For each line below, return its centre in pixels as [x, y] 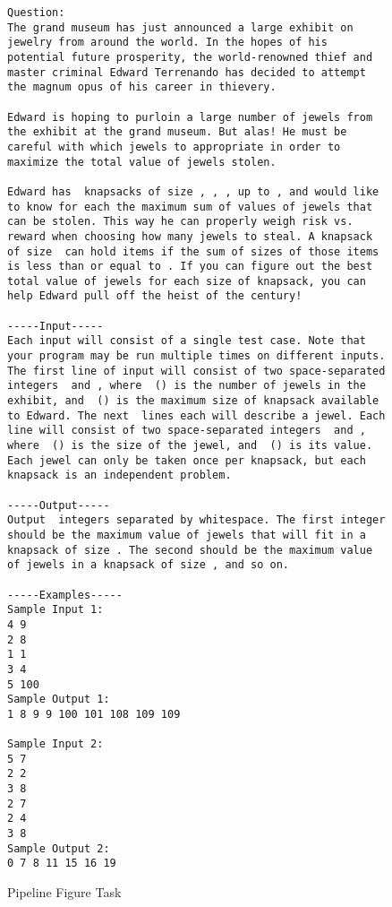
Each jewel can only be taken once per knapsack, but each [187, 460]
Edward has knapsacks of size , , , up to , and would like [193, 191]
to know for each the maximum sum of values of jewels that [190, 207]
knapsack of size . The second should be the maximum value [190, 550]
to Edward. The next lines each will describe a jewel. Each [196, 415]
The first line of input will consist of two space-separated [196, 371]
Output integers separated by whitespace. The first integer [196, 520]
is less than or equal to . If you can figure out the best [190, 267]
